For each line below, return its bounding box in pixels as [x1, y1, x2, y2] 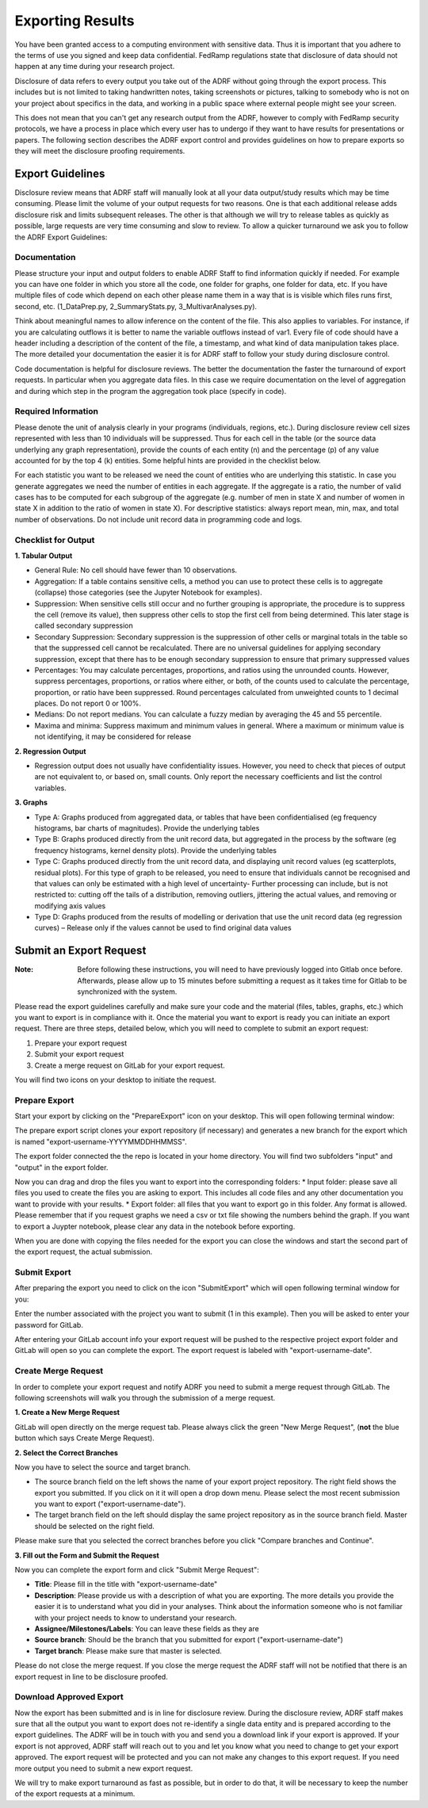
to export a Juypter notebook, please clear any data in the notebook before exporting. [14, 1221, 296, 1231]
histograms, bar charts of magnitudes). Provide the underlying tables [34, 823, 260, 832]
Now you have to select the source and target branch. [14, 1462, 191, 1472]
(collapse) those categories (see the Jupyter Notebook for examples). [34, 587, 262, 598]
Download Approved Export [14, 1691, 124, 1703]
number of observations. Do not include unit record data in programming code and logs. [14, 514, 303, 524]
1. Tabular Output [14, 551, 73, 560]
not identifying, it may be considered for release [34, 732, 192, 741]
